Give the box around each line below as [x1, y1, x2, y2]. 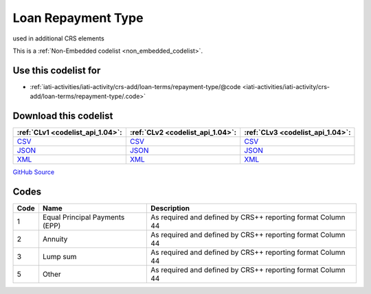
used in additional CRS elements [12, 34, 104, 42]
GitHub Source [12, 168, 55, 176]
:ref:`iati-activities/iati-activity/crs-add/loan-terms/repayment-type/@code [30, 82, 241, 90]
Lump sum [42, 252, 77, 262]
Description [150, 204, 190, 213]
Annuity [42, 234, 68, 244]
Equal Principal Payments [42, 212, 125, 222]
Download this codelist [12, 110, 113, 122]
